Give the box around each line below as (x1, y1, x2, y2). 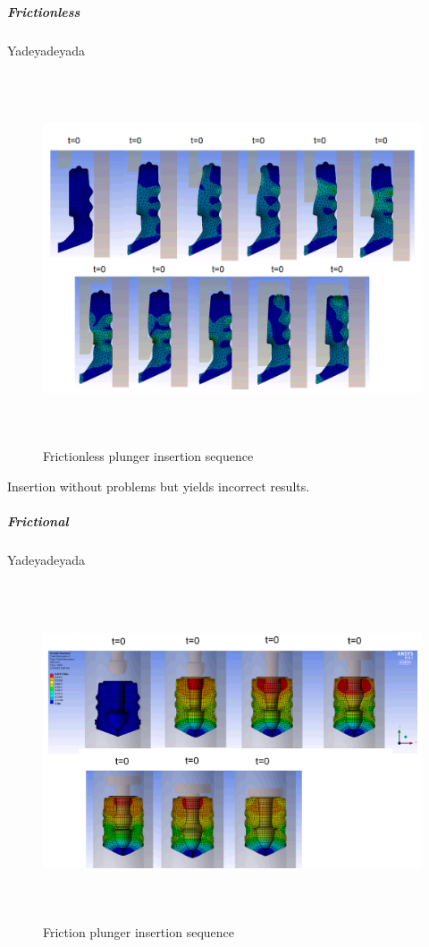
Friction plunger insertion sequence (43, 923, 234, 942)
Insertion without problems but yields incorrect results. (7, 477, 310, 496)
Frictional (7, 512, 69, 531)
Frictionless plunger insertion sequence (43, 447, 254, 465)
